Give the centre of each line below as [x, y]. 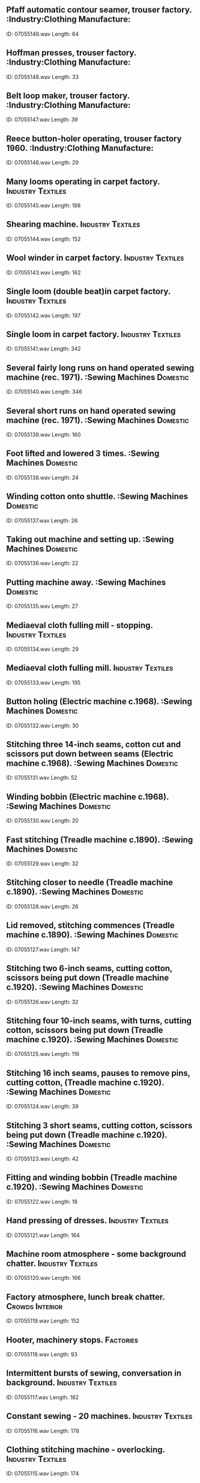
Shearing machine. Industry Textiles [73, 225]
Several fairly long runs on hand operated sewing [100, 368]
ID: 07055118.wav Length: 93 [42, 1354]
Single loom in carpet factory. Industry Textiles [94, 334]
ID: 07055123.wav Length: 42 [43, 1159]
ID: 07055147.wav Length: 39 [42, 119]
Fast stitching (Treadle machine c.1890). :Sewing [100, 840]
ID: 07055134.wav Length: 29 [43, 649]
